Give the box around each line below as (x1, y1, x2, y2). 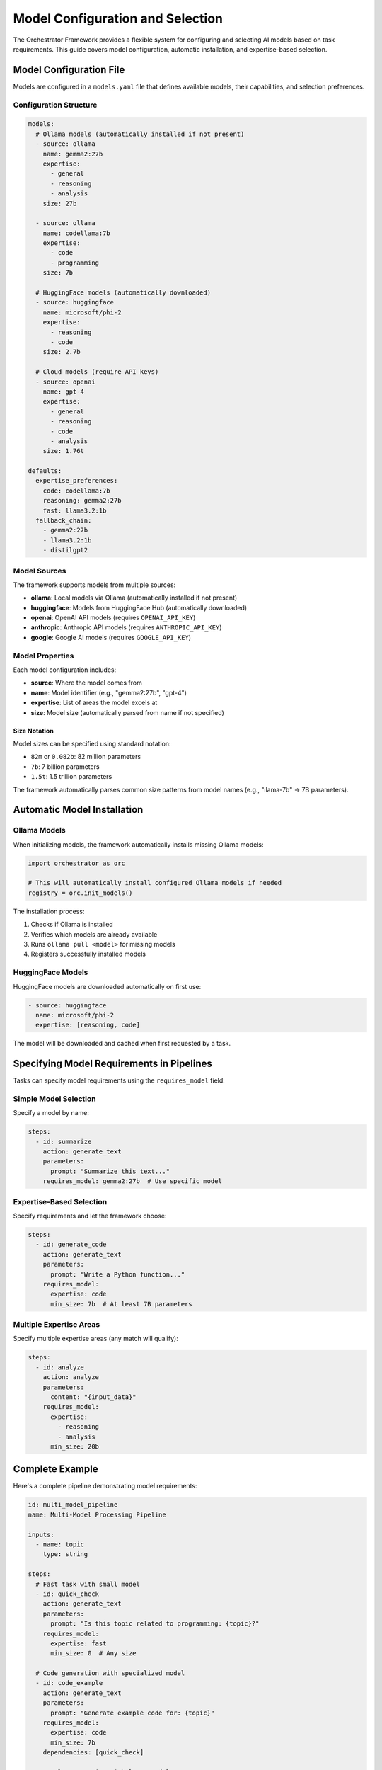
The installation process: (13, 907, 85, 915)
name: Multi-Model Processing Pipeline (28, 1510, 166, 1519)
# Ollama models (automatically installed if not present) (35, 130, 245, 138)
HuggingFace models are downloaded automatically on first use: (13, 982, 202, 990)
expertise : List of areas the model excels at (30, 698, 158, 707)
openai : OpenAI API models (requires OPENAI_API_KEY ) (30, 613, 196, 622)
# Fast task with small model (35, 1580, 141, 1588)
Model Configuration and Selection (13, 11, 223, 26)
